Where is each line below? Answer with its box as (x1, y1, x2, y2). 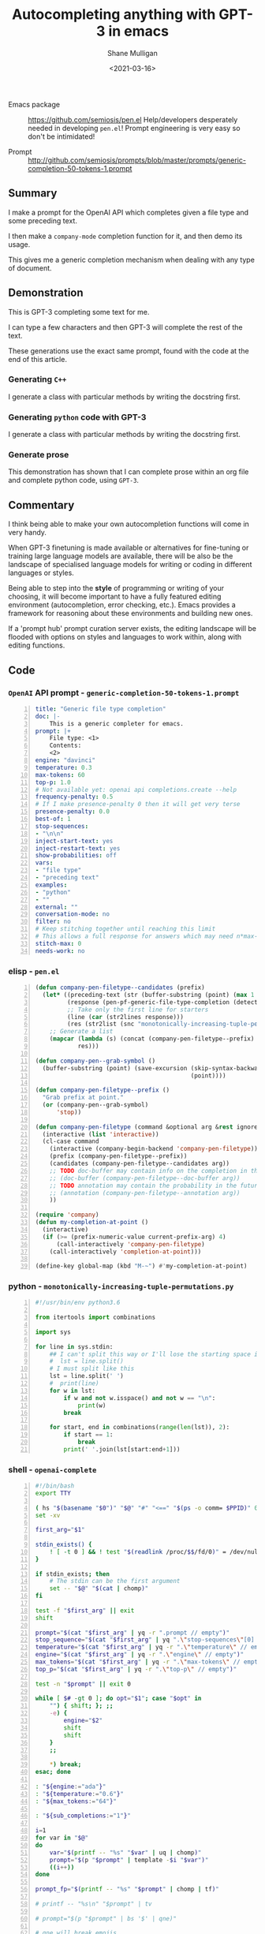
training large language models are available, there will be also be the (8, 551, 233, 561)
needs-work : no (35, 946, 85, 955)
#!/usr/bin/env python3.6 (35, 1299, 121, 1307)
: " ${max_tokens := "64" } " (35, 1797, 117, 1805)
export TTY (35, 1489, 71, 1497)
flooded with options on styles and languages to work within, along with (8, 633, 242, 642)
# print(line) (49, 1380, 99, 1387)
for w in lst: (49, 1387, 96, 1394)
